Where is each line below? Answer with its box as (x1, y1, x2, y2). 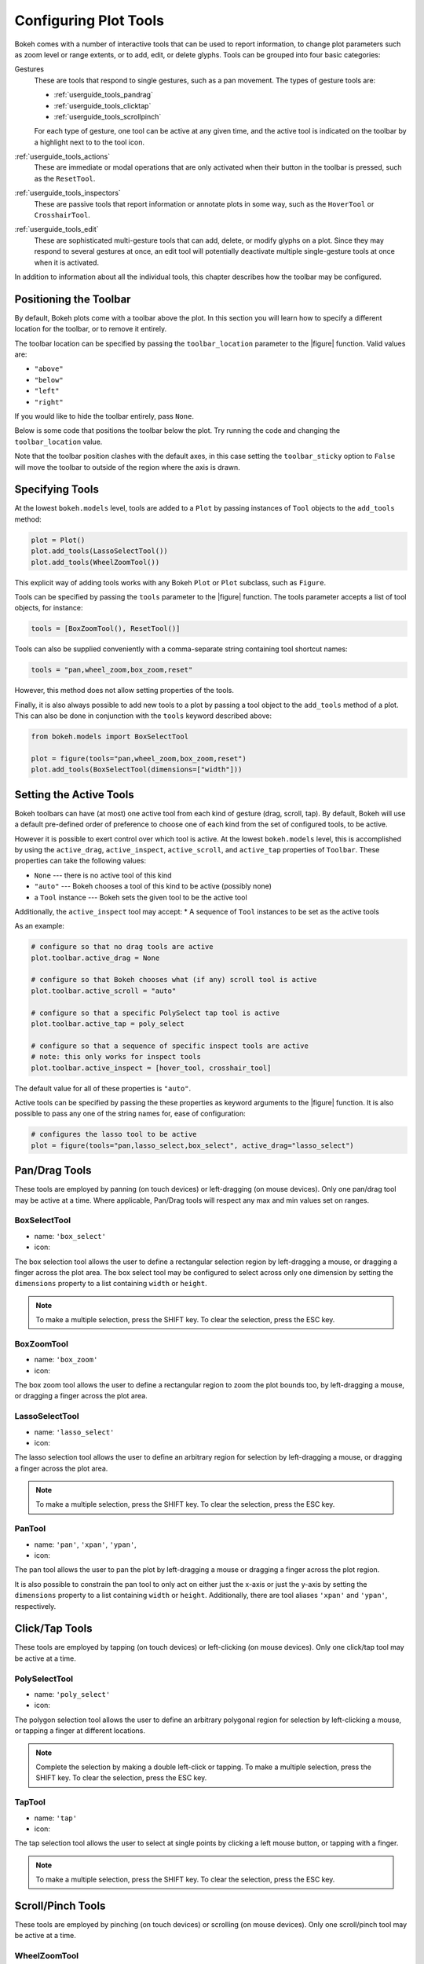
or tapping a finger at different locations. (14, 1726, 145, 1735)
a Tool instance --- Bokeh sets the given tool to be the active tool (34, 892, 247, 902)
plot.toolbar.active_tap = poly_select (31, 1020, 185, 1028)
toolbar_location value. (14, 437, 103, 446)
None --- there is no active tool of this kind (34, 870, 172, 880)
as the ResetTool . (34, 174, 96, 183)
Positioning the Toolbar (14, 292, 131, 306)
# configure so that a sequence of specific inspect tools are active (31, 1041, 309, 1050)
